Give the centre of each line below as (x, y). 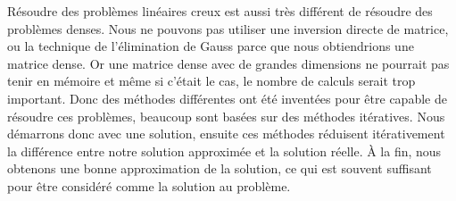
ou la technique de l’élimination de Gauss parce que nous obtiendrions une (211, 46)
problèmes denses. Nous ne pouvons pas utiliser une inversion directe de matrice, (228, 28)
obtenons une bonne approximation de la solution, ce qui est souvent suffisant (220, 168)
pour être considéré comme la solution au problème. (149, 185)
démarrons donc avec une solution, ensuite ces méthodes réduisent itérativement (226, 134)
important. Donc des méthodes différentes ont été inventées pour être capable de (227, 98)
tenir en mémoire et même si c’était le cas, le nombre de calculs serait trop (211, 81)
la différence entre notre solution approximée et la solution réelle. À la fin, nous (224, 151)
